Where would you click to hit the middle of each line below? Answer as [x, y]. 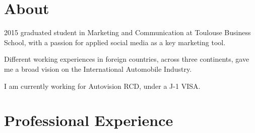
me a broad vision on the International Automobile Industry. [98, 69]
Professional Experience [89, 120]
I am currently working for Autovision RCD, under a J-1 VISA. [102, 86]
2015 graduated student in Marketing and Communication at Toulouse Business [127, 32]
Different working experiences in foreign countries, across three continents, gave [127, 59]
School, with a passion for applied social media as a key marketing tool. [115, 42]
